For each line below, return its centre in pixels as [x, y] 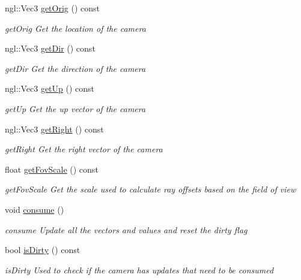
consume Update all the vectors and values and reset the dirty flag [126, 229]
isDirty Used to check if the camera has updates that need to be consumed [139, 270]
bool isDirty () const [43, 250]
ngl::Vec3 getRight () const [54, 129]
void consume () [35, 209]
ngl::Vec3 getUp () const [50, 88]
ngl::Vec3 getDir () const [50, 48]
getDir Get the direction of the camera [75, 68]
